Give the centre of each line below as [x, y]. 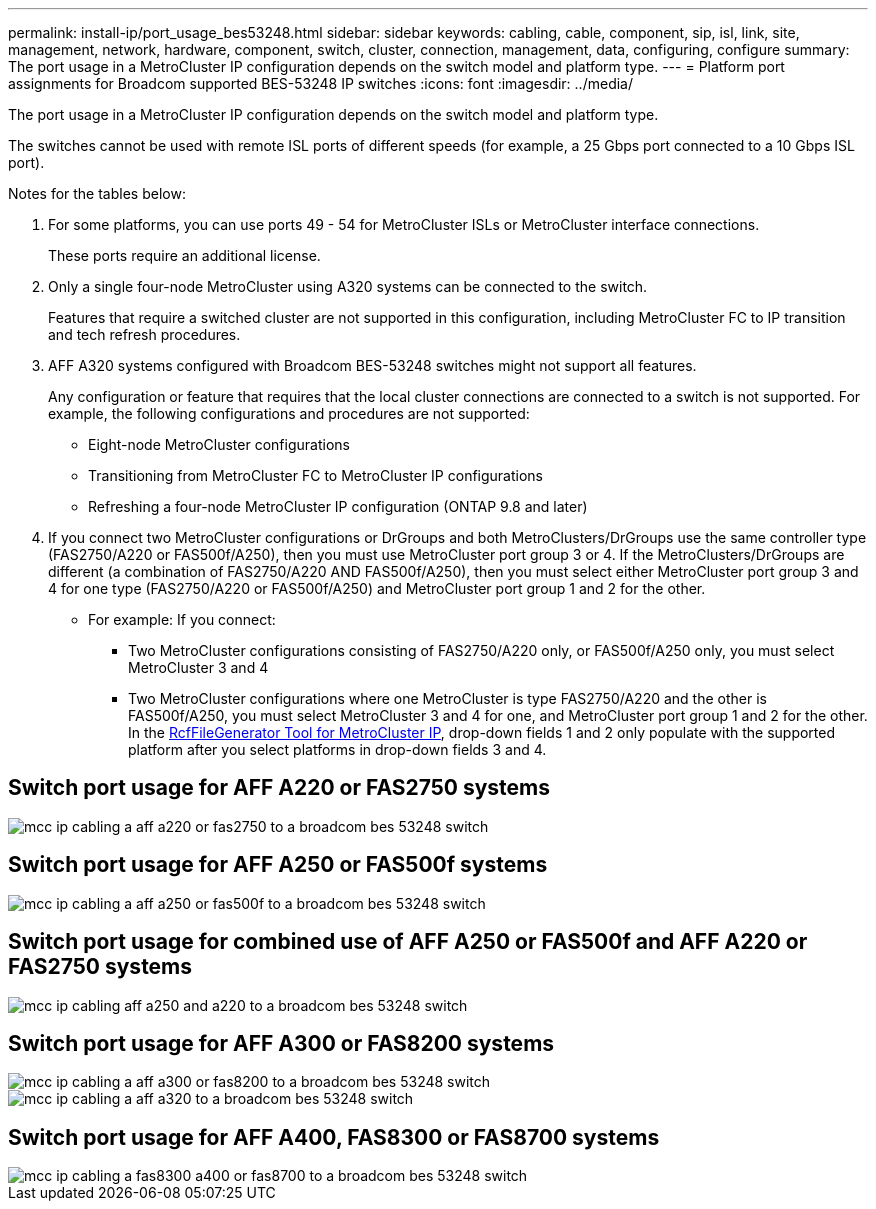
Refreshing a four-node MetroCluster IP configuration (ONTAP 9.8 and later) [338, 506]
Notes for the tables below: [97, 193]
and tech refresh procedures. [144, 334]
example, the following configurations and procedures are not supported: [289, 413]
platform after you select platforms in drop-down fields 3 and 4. [337, 749]
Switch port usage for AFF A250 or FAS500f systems [278, 865]
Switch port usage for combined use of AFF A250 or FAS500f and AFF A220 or [408, 942]
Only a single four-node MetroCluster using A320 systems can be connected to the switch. [348, 286]
